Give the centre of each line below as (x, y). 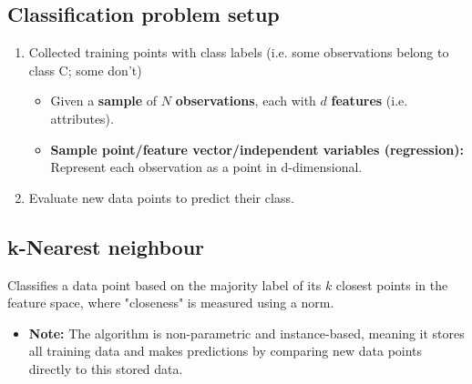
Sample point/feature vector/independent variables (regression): (257, 149)
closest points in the (392, 284)
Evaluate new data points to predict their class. (161, 197)
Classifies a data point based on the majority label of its (164, 284)
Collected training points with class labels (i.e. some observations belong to (239, 52)
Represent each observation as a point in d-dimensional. (206, 167)
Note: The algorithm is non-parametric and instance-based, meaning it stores (246, 333)
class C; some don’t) (85, 70)
